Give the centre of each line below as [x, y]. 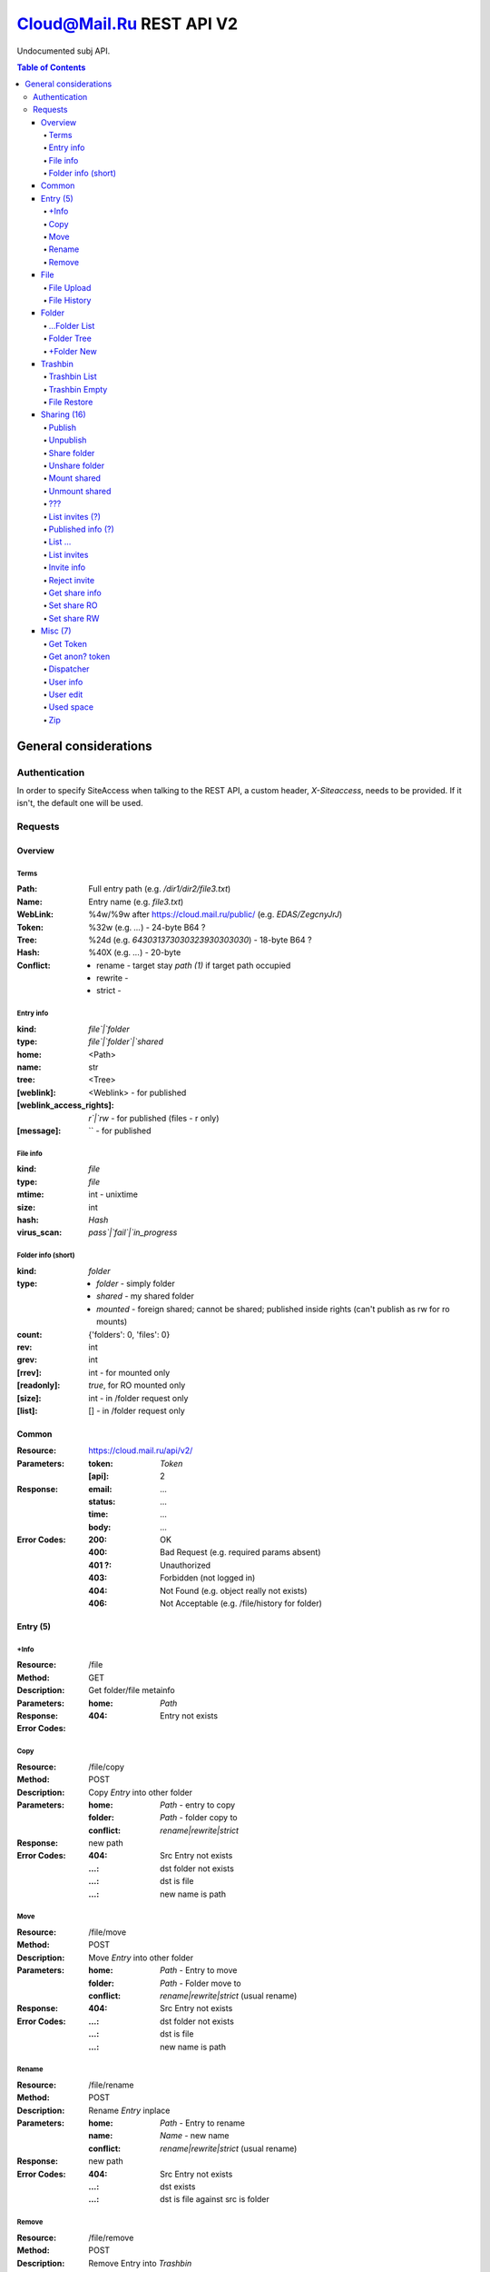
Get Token [68, 643]
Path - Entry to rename [202, 2123]
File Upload [70, 287]
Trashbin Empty [78, 389]
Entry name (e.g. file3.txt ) [136, 902]
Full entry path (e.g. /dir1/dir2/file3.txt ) [160, 889]
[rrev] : [29, 1372]
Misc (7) [56, 631]
